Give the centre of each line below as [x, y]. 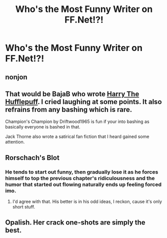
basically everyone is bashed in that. [43, 127]
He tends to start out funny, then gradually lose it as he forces [82, 172]
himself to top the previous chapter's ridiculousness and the [80, 178]
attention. [15, 142]
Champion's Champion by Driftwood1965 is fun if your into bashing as [77, 121]
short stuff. [24, 207]
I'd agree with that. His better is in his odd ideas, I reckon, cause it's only [87, 201]
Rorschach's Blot [32, 158]
